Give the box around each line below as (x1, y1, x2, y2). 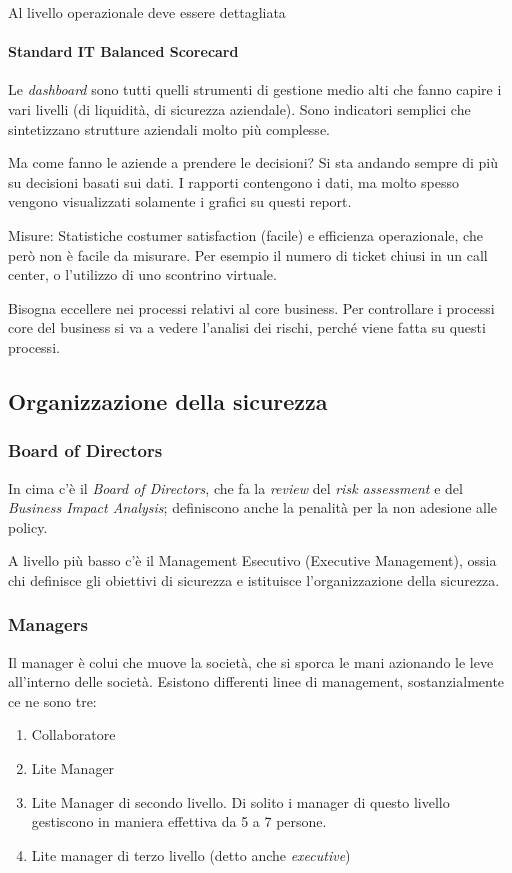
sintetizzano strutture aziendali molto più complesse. (8, 118, 330, 139)
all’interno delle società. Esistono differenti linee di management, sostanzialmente (8, 671, 505, 692)
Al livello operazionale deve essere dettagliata (8, 2, 286, 22)
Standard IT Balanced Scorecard (8, 41, 239, 62)
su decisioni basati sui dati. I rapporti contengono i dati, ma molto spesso (8, 171, 459, 192)
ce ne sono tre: (8, 690, 97, 711)
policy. (8, 516, 48, 537)
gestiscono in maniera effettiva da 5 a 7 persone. (31, 811, 327, 832)
